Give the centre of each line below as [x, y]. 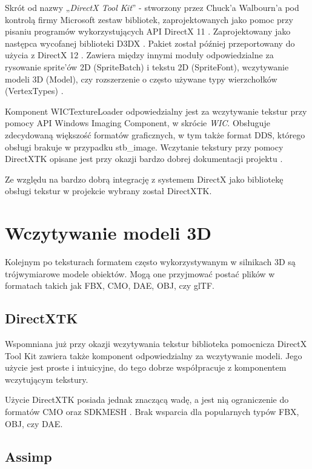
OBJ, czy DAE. [34, 423]
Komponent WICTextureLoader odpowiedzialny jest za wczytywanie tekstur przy [156, 111]
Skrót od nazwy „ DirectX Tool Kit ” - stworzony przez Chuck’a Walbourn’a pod [152, 7]
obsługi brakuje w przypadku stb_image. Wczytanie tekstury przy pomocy [144, 147]
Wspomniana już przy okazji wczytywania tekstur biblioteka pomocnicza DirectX [156, 344]
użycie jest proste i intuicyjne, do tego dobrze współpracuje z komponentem [146, 367]
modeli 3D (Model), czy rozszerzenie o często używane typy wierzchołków [141, 79]
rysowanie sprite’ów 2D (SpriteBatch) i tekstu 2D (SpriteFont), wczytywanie [147, 66]
